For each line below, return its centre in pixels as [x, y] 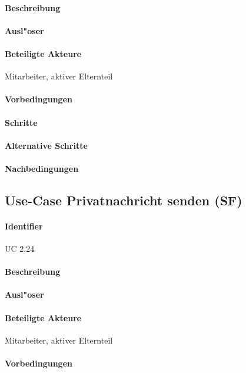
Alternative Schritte [46, 145]
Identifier [24, 226]
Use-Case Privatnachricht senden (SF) [124, 200]
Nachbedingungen [42, 168]
